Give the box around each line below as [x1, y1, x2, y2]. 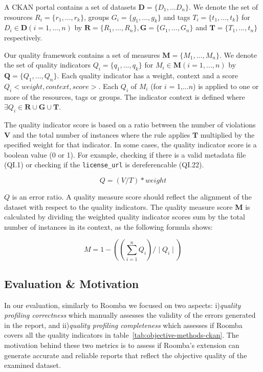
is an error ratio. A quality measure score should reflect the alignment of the [12, 191, 252, 202]
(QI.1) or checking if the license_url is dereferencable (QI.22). [4, 159, 204, 170]
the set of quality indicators [4, 59, 91, 70]
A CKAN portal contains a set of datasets [4, 2, 136, 12]
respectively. [4, 32, 42, 42]
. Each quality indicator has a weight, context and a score [57, 70, 238, 80]
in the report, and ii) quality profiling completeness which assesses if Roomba [4, 319, 243, 330]
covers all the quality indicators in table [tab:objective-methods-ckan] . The [4, 330, 239, 340]
